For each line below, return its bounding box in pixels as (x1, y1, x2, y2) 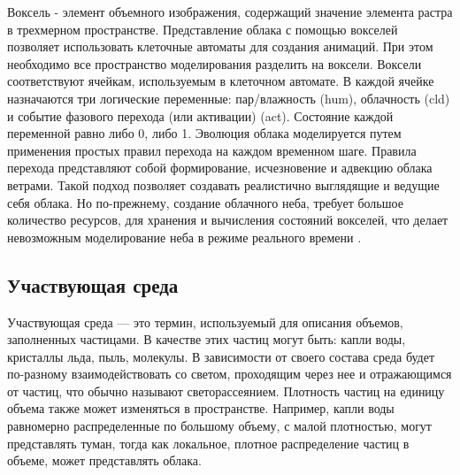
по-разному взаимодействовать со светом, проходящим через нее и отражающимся (7, 364, 452, 383)
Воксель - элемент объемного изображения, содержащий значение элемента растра (7, 3, 453, 20)
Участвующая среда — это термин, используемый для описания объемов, (7, 312, 403, 331)
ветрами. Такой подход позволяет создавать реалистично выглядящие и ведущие (7, 175, 440, 194)
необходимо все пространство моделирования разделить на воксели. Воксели (7, 54, 422, 73)
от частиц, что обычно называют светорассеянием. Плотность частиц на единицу (7, 381, 445, 400)
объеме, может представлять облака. (7, 451, 202, 470)
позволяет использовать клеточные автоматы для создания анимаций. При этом (7, 37, 433, 56)
